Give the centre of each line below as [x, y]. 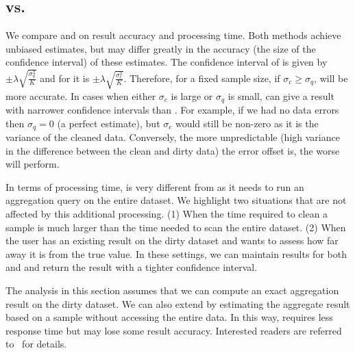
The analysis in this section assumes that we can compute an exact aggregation [172, 290]
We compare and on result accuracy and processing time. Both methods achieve [173, 35]
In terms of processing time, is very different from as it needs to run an [155, 186]
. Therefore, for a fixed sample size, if [202, 78]
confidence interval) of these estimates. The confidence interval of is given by [167, 62]
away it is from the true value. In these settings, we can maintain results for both [176, 253]
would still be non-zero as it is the [247, 123]
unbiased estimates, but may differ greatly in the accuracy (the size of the [161, 48]
